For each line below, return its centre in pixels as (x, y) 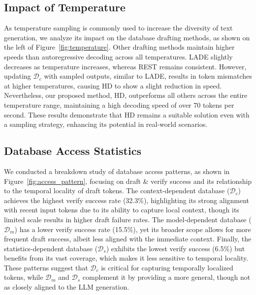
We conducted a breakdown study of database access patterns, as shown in (117, 171)
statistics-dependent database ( (51, 248)
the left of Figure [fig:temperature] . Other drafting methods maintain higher (119, 47)
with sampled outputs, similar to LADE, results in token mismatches (148, 76)
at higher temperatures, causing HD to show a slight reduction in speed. (113, 85)
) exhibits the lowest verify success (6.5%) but (176, 248)
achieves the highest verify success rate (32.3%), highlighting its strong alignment (127, 200)
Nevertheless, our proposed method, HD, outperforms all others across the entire (126, 95)
